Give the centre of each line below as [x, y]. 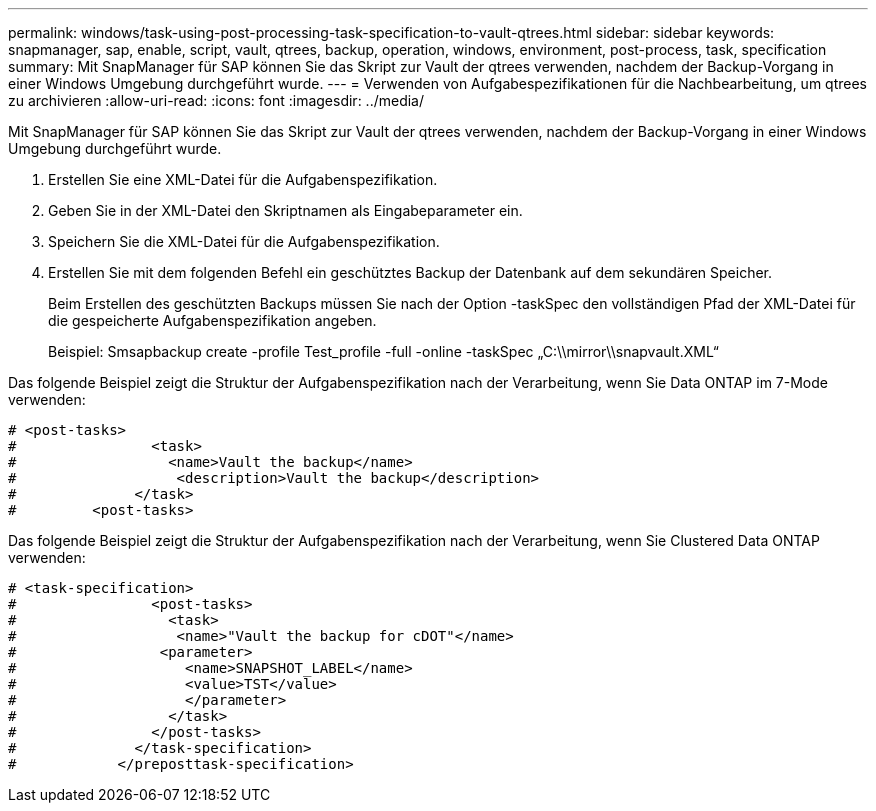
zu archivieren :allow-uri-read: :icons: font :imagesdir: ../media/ [216, 100]
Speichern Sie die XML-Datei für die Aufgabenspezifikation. [244, 241]
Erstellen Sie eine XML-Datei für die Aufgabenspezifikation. [243, 179]
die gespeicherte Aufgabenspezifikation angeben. [212, 320]
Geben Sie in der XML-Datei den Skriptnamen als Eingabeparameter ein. [285, 210]
